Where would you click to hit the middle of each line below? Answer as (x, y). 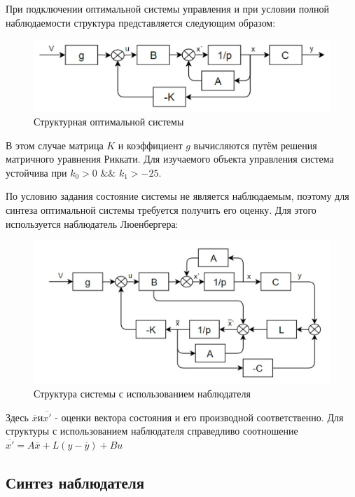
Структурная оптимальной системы (109, 121)
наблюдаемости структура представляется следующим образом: (141, 22)
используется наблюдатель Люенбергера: (92, 223)
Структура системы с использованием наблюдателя (142, 394)
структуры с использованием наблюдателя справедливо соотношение (152, 431)
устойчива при (36, 172)
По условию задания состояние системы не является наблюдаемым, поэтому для (177, 196)
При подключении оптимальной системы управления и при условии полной (167, 8)
